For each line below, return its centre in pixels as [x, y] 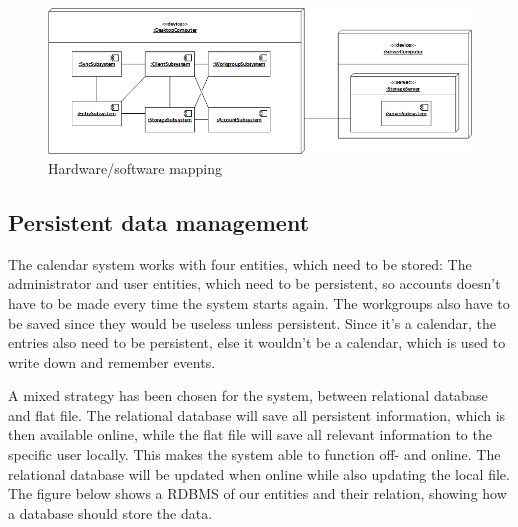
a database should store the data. [110, 512]
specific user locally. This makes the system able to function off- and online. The [254, 454]
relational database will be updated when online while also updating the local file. [259, 473]
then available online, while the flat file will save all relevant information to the [250, 434]
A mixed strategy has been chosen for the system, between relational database [248, 395]
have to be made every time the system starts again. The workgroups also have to [259, 302]
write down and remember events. [112, 361]
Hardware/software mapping [135, 167]
